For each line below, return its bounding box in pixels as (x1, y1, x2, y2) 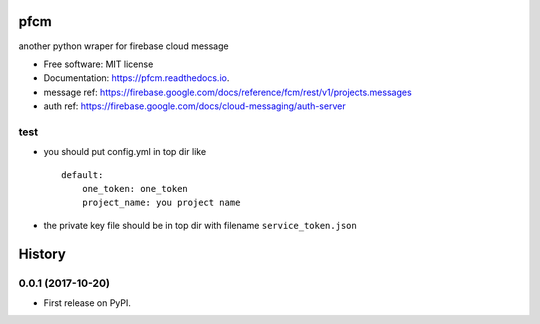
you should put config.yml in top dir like (43, 146, 207, 158)
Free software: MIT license (43, 58, 154, 70)
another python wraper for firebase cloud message (18, 40, 229, 52)
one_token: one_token (81, 183, 189, 194)
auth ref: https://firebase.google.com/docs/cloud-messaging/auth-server (43, 100, 346, 112)
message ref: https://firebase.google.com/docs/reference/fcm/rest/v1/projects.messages (43, 86, 412, 98)
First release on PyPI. (43, 296, 132, 309)
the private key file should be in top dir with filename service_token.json (43, 219, 357, 231)
